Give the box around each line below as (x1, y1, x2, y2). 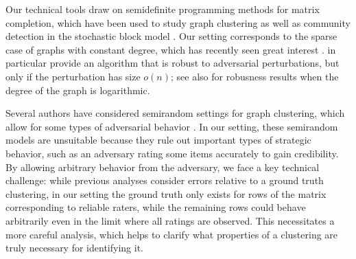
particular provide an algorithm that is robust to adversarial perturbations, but (5, 56, 340, 70)
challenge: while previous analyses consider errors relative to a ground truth (5, 173, 324, 188)
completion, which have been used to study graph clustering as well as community (5, 15, 351, 30)
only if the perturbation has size (5, 69, 141, 83)
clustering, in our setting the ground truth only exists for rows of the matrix (5, 186, 327, 201)
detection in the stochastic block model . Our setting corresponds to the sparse (5, 29, 337, 43)
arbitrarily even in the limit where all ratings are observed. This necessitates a (5, 213, 335, 227)
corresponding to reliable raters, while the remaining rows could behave (5, 200, 306, 214)
